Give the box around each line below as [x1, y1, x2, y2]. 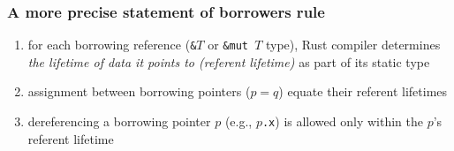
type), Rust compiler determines [265, 35, 441, 54]
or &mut [208, 35, 248, 54]
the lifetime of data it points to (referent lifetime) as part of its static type [27, 52, 430, 71]
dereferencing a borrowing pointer [27, 112, 211, 131]
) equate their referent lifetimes [278, 82, 448, 101]
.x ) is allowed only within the [261, 112, 423, 131]
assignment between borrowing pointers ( [27, 82, 251, 101]
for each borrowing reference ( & [27, 35, 197, 54]
